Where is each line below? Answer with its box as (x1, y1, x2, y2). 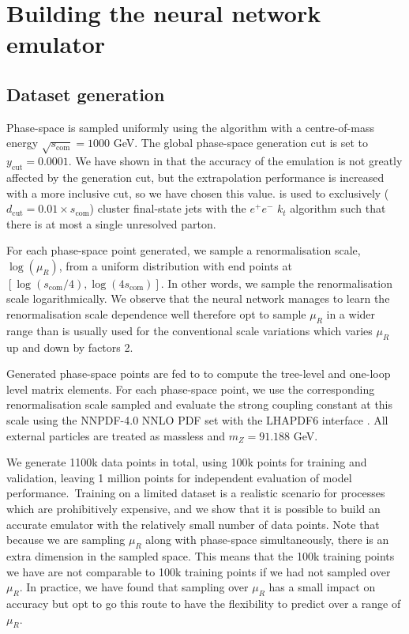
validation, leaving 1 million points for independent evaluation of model (6, 469, 352, 485)
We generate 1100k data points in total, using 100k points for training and (6, 454, 367, 470)
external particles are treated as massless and (6, 427, 226, 443)
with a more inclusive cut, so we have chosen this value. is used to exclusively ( (6, 184, 389, 201)
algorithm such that (290, 200, 386, 217)
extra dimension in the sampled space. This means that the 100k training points (6, 548, 395, 564)
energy (6, 134, 39, 151)
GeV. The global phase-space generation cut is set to (113, 134, 369, 151)
